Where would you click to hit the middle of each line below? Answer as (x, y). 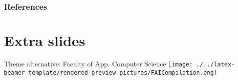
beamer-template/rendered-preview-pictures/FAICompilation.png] (111, 72)
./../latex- (216, 64)
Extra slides (45, 40)
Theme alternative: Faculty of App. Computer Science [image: (98, 63)
